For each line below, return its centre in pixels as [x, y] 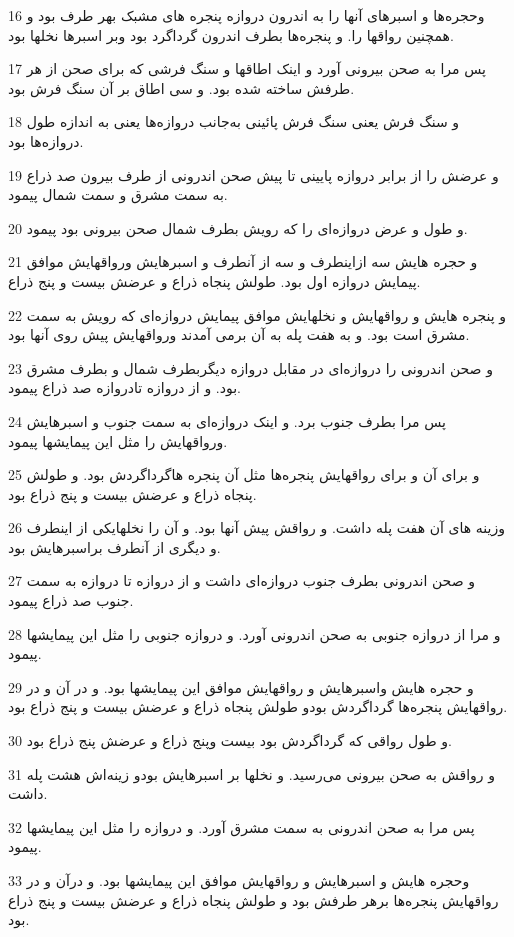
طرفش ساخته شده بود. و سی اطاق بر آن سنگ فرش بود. [181, 87]
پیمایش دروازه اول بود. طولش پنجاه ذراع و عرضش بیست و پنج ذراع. [214, 280]
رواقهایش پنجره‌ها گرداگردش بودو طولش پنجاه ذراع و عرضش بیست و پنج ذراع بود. [258, 706]
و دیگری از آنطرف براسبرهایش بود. [114, 546]
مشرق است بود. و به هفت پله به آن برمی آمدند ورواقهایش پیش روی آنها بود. [239, 334]
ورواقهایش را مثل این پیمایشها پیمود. [118, 440]
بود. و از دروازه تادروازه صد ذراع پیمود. [125, 387]
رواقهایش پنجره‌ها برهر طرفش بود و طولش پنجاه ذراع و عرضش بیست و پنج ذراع [253, 899]
